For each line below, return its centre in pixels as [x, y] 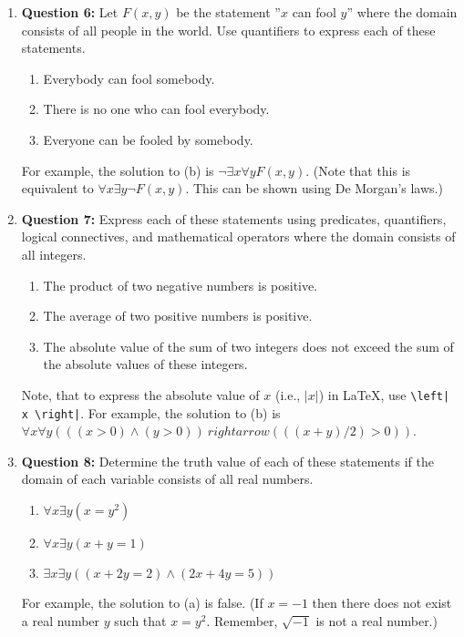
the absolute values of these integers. [145, 364]
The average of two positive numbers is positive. [178, 316]
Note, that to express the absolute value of [140, 394]
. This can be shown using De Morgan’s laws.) [314, 188]
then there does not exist [382, 602]
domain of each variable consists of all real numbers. [167, 479]
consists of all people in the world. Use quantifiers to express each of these [228, 30]
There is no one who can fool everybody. [156, 109]
